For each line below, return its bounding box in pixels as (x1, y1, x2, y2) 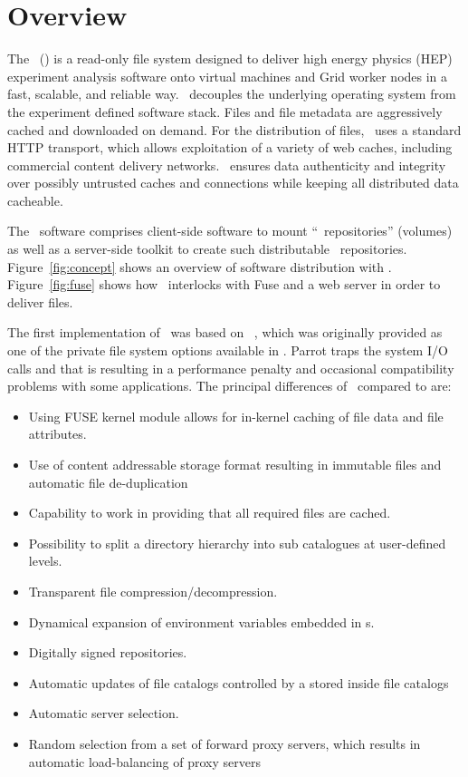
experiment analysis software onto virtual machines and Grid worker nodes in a (7, 66, 448, 85)
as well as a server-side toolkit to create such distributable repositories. (7, 239, 407, 258)
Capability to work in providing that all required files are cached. (28, 503, 391, 522)
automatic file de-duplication (28, 472, 188, 491)
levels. (28, 551, 62, 570)
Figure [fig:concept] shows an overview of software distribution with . (7, 257, 392, 276)
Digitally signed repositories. (28, 643, 187, 662)
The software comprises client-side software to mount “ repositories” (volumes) (7, 221, 453, 240)
